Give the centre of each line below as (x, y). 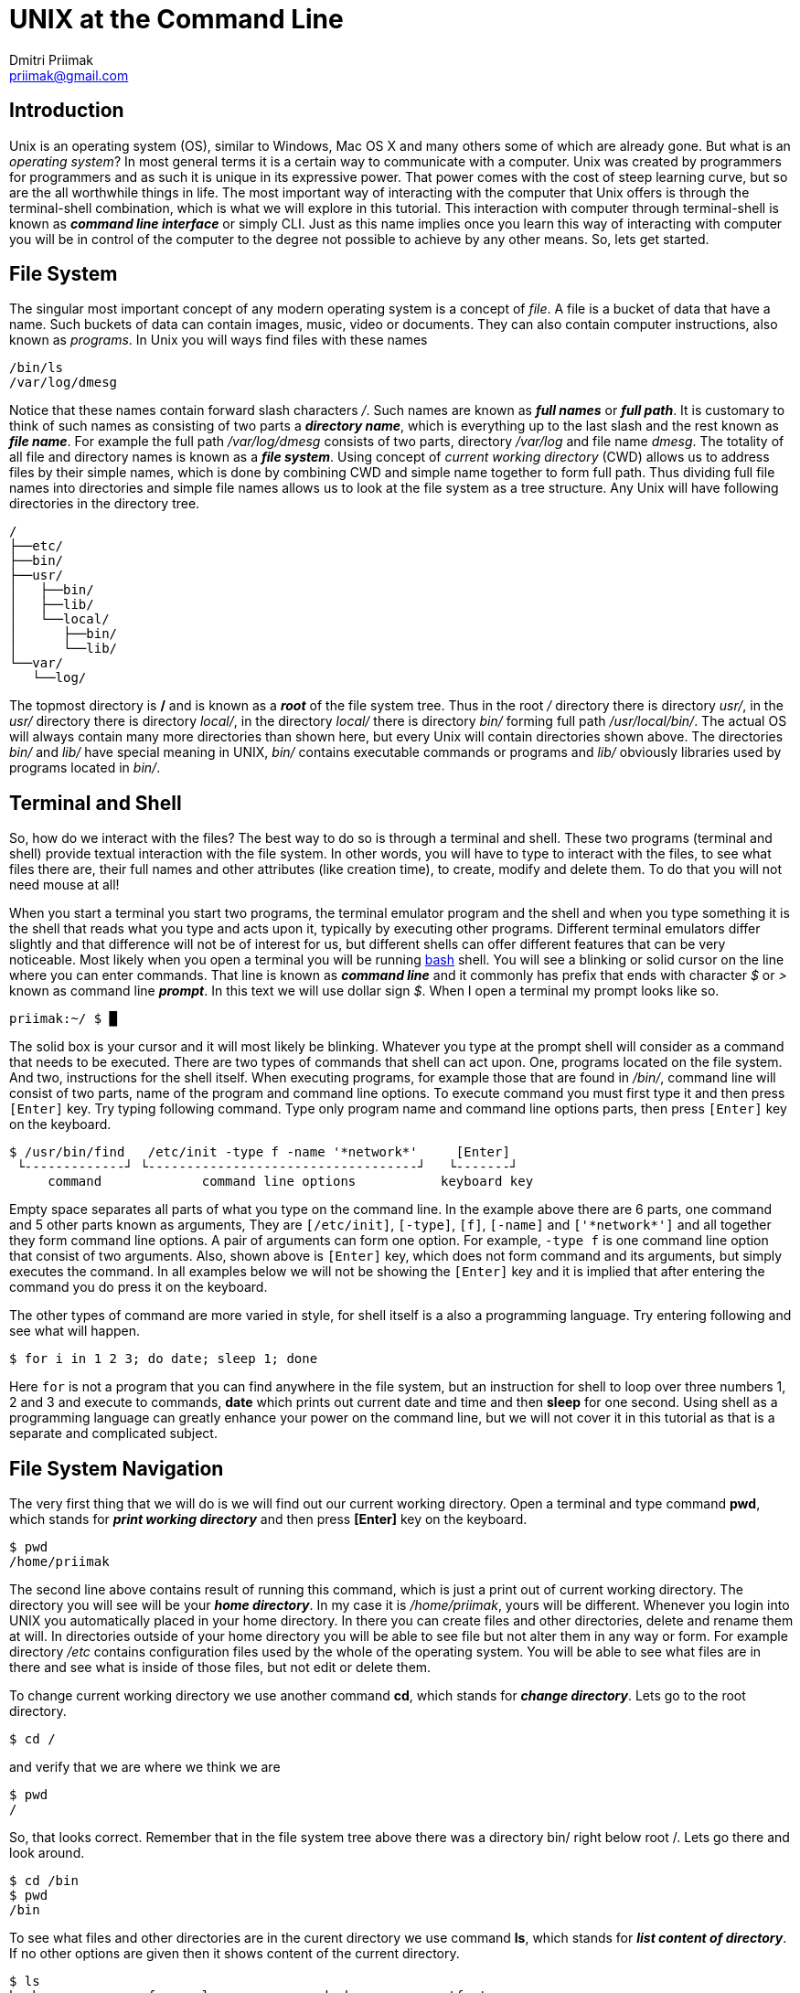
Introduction (67, 111)
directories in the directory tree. (105, 504)
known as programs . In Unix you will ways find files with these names (219, 340)
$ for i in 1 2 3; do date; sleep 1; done (164, 1359)
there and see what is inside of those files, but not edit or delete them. (220, 1668)
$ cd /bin (44, 1881)
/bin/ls (37, 368)
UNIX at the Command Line (176, 19)
